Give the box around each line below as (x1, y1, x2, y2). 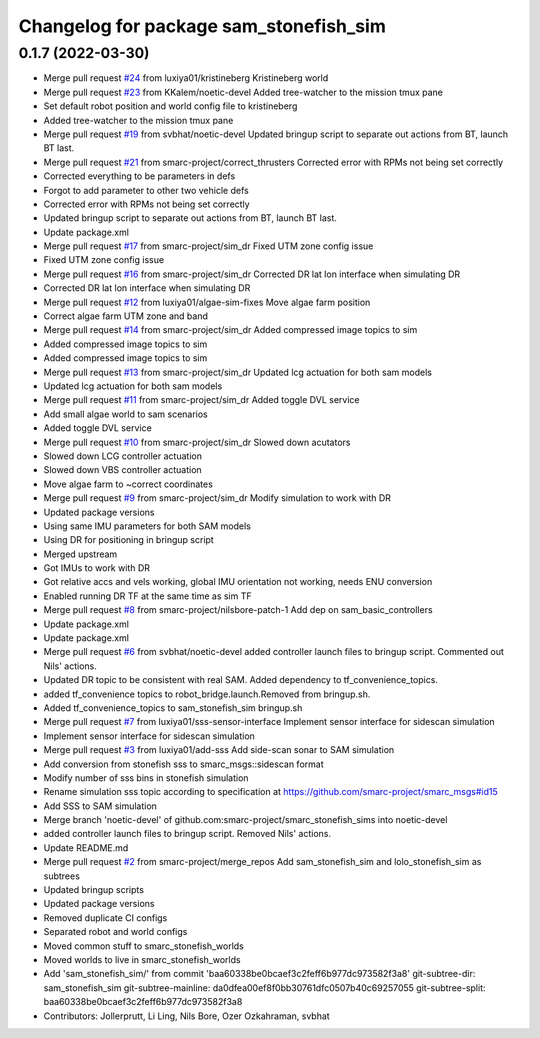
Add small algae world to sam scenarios (43, 408, 209, 420)
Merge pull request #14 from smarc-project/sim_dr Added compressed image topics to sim (43, 324, 418, 336)
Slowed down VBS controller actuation (43, 464, 202, 476)
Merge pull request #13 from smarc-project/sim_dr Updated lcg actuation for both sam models (43, 366, 432, 378)
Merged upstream (43, 548, 118, 560)
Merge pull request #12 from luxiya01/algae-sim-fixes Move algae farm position (43, 296, 371, 308)
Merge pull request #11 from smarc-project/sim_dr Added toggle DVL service (43, 394, 360, 406)
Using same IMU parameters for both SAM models (43, 520, 252, 532)
